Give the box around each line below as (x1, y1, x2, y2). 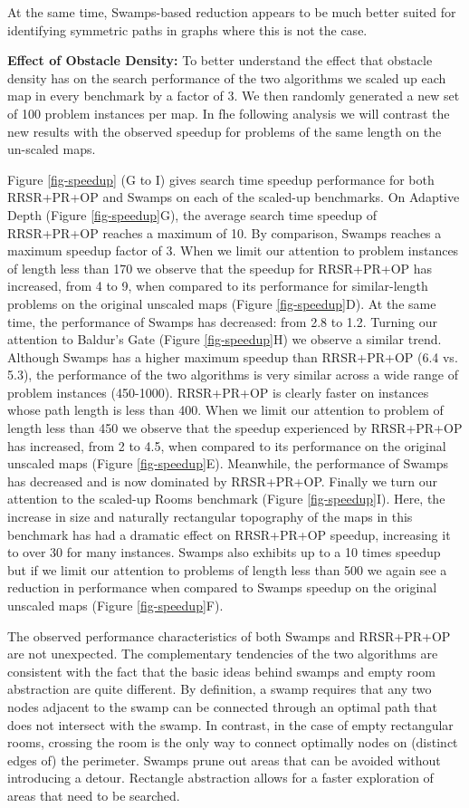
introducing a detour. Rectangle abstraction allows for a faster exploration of (7, 768, 434, 787)
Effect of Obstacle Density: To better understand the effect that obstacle (7, 51, 433, 70)
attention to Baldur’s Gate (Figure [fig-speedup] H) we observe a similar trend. (7, 330, 442, 349)
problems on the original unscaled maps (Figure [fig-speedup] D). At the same (7, 293, 436, 313)
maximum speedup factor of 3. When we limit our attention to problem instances (7, 241, 459, 260)
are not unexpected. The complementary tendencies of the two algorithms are (7, 644, 438, 663)
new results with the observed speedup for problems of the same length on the (7, 121, 442, 140)
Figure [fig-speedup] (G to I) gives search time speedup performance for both (7, 169, 435, 188)
